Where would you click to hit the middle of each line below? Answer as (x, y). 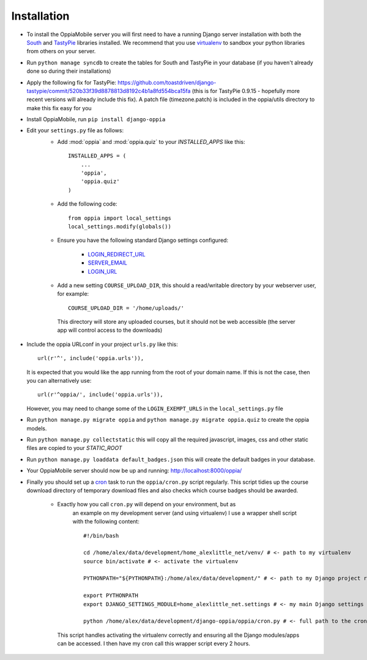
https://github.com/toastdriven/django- (167, 82)
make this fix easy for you (59, 108)
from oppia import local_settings (120, 218)
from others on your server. (61, 51)
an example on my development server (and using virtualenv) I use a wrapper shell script (184, 513)
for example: (73, 294)
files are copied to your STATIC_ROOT (74, 448)
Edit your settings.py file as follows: (75, 130)
